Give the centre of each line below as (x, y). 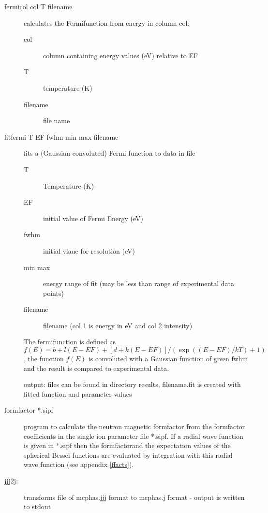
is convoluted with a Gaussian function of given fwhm (168, 359)
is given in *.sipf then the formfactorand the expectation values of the (127, 445)
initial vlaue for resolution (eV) (89, 250)
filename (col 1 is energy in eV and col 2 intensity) (118, 325)
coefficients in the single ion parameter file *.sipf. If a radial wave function (134, 436)
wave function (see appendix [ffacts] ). (79, 464)
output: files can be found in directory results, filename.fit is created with (132, 384)
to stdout (37, 506)
